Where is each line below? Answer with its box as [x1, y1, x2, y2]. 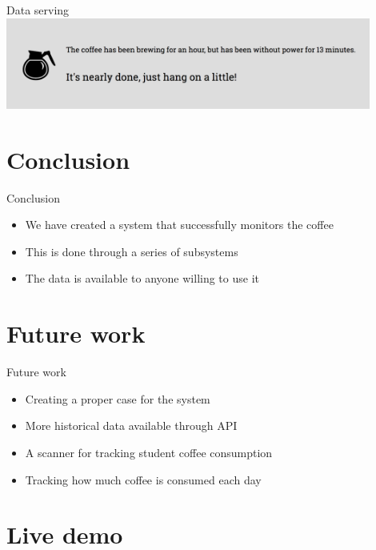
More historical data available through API [25, 417, 238, 434]
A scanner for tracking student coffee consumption [25, 444, 273, 460]
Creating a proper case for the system [25, 390, 210, 407]
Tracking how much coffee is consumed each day [25, 471, 262, 488]
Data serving [6, 2, 70, 18]
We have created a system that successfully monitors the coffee [25, 216, 334, 233]
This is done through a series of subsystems [25, 243, 238, 259]
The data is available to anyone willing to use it [25, 270, 259, 287]
